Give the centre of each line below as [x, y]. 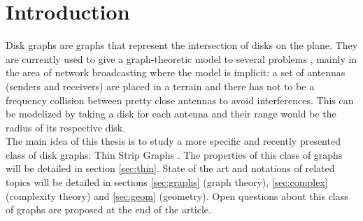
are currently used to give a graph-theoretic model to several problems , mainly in [181, 58]
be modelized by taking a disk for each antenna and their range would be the [171, 114]
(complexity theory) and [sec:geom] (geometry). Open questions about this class [177, 195]
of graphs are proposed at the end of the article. [108, 209]
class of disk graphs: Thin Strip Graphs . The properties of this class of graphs [174, 154]
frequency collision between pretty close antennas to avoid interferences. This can [180, 100]
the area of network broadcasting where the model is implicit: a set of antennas [176, 72]
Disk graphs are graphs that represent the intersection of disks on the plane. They [182, 45]
